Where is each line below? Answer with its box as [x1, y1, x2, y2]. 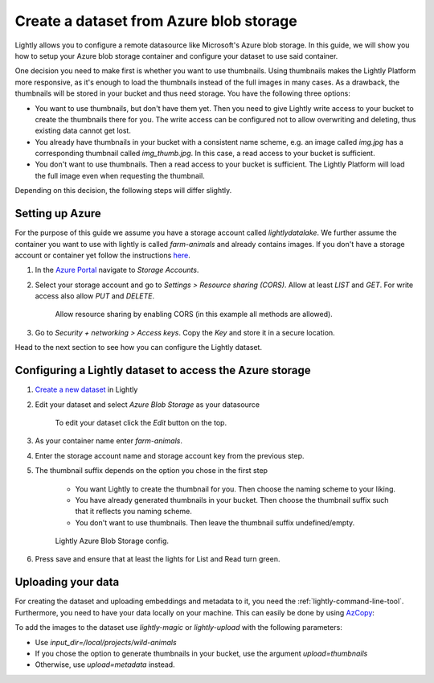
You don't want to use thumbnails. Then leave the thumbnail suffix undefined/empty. [75, 517, 355, 527]
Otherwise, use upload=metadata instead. [35, 660, 176, 669]
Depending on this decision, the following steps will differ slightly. [14, 186, 232, 195]
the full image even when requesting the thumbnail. [35, 171, 205, 180]
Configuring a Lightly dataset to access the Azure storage [14, 364, 311, 377]
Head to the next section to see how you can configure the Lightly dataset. [14, 343, 263, 352]
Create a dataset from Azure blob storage [14, 12, 297, 30]
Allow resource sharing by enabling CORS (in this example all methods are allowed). [55, 310, 333, 319]
